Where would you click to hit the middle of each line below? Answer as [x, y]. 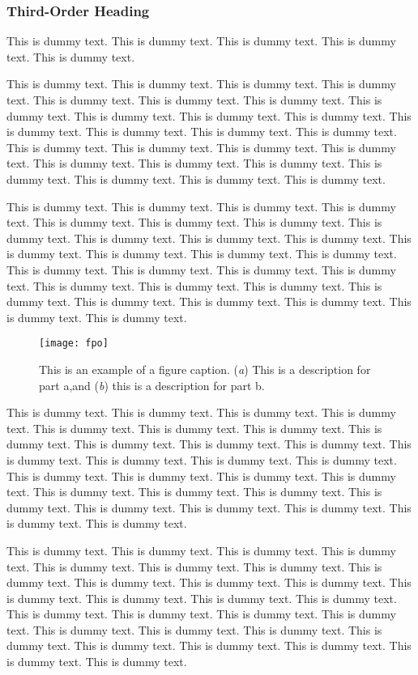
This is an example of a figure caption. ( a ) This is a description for [205, 369]
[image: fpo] [74, 344]
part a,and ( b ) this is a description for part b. [152, 385]
